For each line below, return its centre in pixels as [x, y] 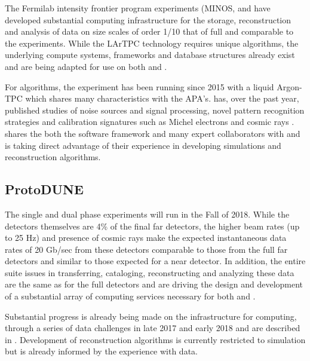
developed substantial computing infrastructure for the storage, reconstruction [148, 19]
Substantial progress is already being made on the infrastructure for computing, [151, 316]
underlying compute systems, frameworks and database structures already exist [150, 55]
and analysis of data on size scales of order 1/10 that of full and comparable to [149, 31]
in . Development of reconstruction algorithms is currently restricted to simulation [155, 339]
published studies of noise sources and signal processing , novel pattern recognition [155, 110]
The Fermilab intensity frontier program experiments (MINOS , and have [138, 8]
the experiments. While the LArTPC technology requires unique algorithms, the [152, 43]
